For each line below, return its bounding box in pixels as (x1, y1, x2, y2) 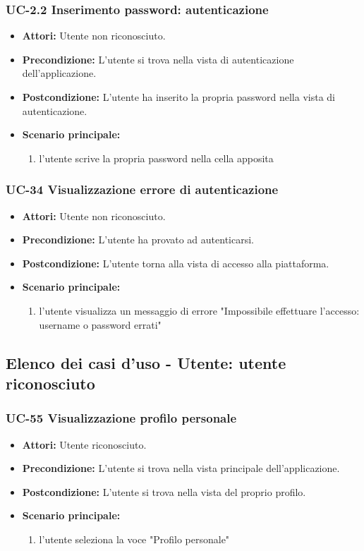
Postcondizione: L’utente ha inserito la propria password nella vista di (22, 90, 336, 104)
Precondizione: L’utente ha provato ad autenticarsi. (22, 232, 254, 247)
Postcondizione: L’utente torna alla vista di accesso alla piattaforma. (22, 255, 329, 270)
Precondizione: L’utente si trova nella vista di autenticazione (22, 52, 294, 66)
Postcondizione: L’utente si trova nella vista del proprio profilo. (22, 484, 306, 499)
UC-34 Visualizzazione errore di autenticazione (6, 181, 279, 198)
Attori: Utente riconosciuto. (22, 437, 147, 452)
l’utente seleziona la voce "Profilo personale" (39, 531, 230, 546)
